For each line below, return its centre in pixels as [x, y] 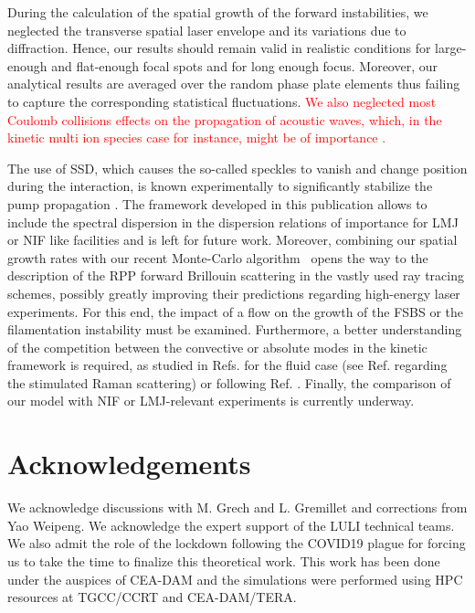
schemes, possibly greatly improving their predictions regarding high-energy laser [234, 293]
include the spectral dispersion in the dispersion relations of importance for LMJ [233, 222]
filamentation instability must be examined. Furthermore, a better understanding [235, 329]
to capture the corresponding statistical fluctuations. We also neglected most [222, 101]
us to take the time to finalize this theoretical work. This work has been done [224, 560]
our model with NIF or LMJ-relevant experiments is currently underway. [211, 401]
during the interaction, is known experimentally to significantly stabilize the [220, 186]
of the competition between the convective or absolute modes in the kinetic [217, 347]
